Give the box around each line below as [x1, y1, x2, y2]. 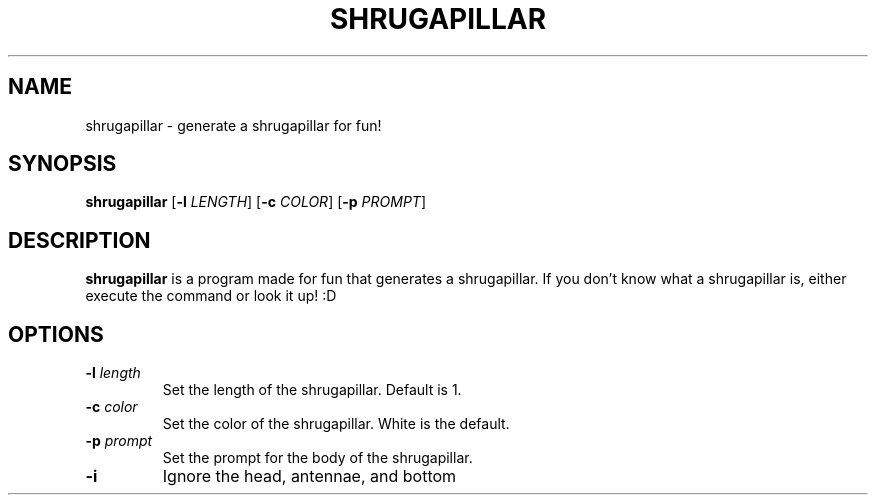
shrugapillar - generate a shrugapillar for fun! [85, 116, 382, 134]
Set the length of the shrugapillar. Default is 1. [162, 381, 462, 399]
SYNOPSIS [8, 151, 117, 177]
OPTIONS [8, 321, 104, 347]
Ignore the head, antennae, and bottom [162, 466, 457, 487]
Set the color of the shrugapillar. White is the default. [162, 415, 510, 433]
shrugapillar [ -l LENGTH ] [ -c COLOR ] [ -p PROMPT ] [85, 193, 427, 211]
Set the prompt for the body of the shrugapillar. [162, 449, 473, 467]
